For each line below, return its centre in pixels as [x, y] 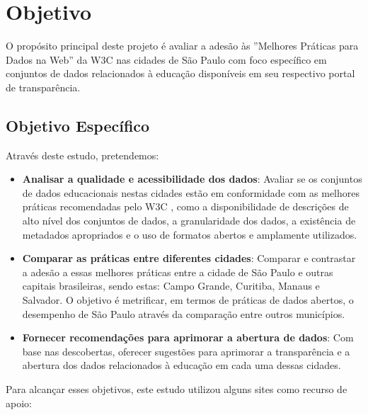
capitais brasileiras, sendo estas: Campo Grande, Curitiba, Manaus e [171, 286]
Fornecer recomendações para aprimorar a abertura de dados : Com [188, 337]
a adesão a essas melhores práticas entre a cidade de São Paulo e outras [178, 272]
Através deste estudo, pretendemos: [82, 155]
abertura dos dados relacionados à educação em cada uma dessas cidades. [182, 365]
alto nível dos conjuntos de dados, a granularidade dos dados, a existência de [189, 221]
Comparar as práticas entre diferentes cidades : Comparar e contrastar [189, 258]
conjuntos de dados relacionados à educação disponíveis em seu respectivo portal [180, 73]
